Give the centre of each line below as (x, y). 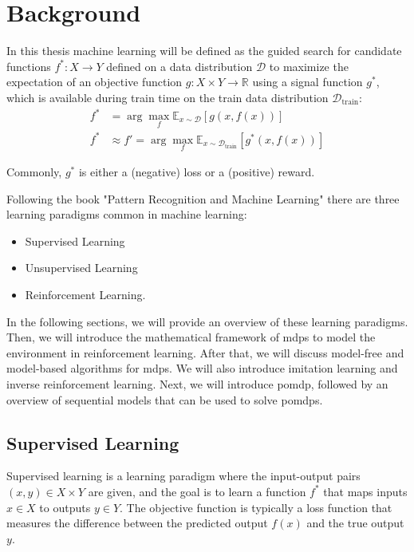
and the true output (355, 523)
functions (29, 66)
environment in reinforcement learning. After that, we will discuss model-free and (205, 352)
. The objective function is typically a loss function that (256, 507)
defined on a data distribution (179, 66)
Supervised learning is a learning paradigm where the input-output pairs (183, 476)
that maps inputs (365, 491)
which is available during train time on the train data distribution (168, 97)
